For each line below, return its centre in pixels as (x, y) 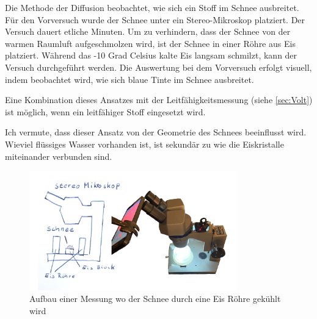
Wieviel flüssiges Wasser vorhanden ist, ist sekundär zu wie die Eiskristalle (144, 144)
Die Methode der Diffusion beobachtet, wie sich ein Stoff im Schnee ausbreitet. (152, 7)
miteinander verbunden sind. (59, 156)
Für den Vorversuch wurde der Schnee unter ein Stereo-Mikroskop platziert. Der (155, 19)
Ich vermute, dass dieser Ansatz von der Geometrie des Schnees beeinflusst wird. (156, 132)
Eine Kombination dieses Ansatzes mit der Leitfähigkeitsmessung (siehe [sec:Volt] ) (159, 100)
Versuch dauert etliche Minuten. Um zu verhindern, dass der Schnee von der (148, 31)
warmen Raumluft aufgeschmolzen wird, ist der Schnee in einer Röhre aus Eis (150, 43)
